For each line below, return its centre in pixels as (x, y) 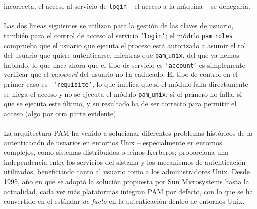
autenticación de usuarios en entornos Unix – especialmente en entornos (113, 142)
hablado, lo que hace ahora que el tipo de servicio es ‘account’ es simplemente (125, 64)
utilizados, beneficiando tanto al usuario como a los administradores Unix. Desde (127, 172)
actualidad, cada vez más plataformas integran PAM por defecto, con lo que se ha (128, 191)
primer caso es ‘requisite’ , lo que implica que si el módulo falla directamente (126, 84)
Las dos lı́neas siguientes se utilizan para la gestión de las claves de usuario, (119, 26)
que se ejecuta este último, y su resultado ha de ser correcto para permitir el (120, 104)
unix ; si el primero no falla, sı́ (197, 94)
